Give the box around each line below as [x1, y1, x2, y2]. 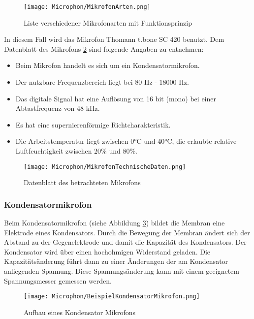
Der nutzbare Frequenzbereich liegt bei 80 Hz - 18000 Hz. [15, 77, 189, 87]
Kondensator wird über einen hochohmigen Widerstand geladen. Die [4, 246, 210, 256]
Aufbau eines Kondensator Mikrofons [24, 307, 136, 317]
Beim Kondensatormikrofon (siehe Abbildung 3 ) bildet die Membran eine [4, 218, 225, 228]
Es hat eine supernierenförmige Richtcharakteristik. [15, 119, 171, 129]
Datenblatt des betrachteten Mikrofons [24, 177, 141, 188]
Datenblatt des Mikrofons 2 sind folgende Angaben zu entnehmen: [4, 43, 204, 54]
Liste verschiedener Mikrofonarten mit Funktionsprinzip [24, 17, 192, 28]
